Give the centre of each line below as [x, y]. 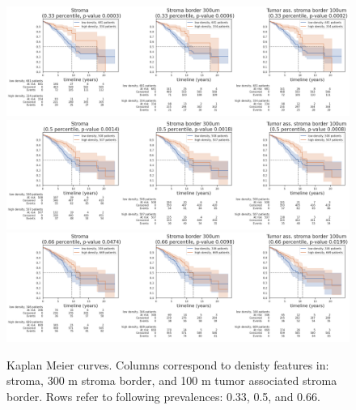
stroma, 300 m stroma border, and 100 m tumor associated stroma [172, 380]
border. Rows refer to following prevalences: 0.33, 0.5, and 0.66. [163, 396]
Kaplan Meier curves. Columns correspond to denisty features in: [168, 364]
